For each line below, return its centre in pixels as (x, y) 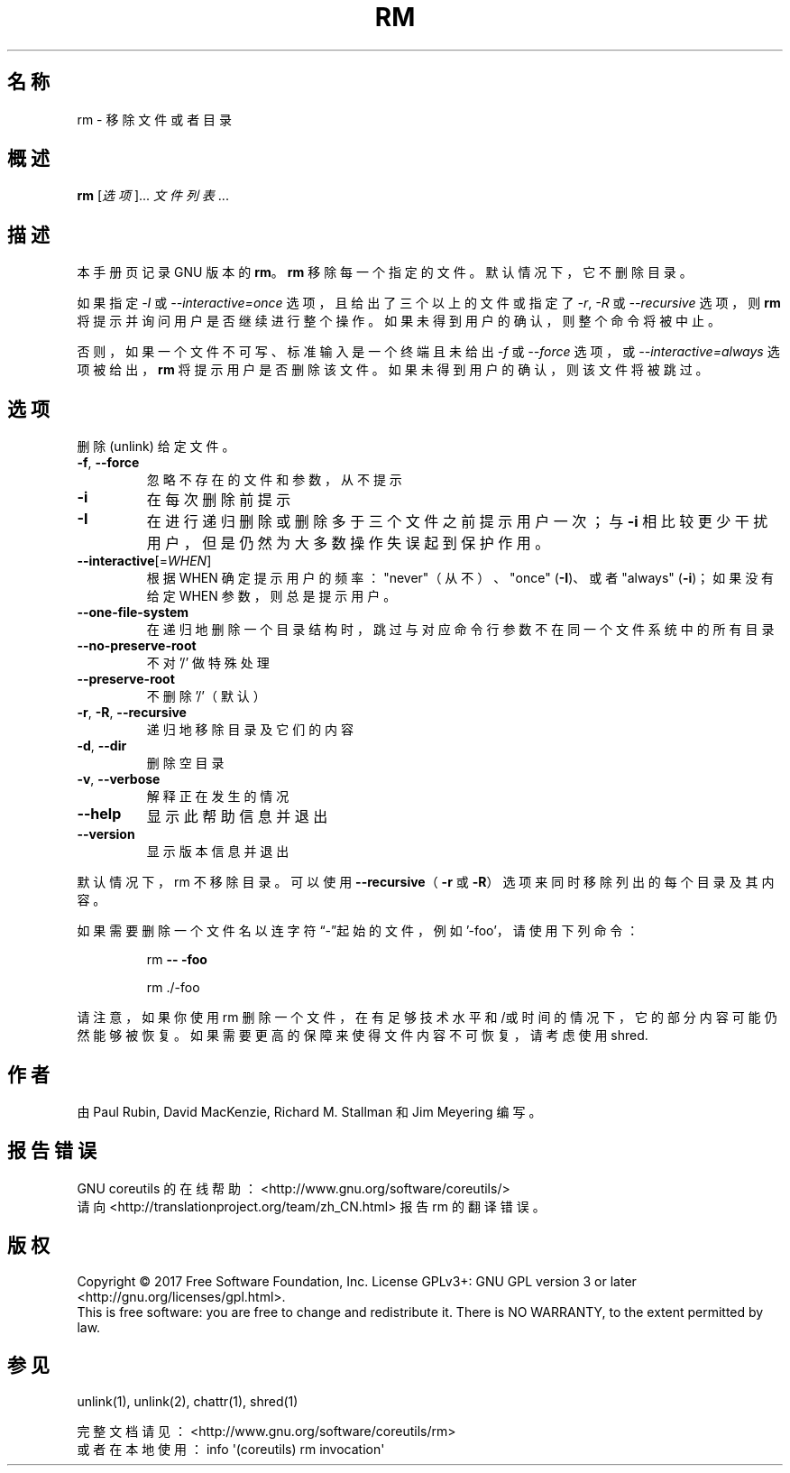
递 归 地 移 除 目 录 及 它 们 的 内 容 (250, 730)
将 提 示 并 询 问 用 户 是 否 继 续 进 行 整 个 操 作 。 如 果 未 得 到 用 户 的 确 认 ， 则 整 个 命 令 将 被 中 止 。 (399, 321)
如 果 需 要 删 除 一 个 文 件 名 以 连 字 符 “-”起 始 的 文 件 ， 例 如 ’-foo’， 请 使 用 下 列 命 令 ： (358, 931)
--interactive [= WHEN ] (144, 561)
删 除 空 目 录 (185, 763)
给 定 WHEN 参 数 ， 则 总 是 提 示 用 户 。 (271, 596)
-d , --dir (102, 746)
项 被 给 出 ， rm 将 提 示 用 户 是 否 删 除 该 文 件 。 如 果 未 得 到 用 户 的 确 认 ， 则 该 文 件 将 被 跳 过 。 (393, 370)
